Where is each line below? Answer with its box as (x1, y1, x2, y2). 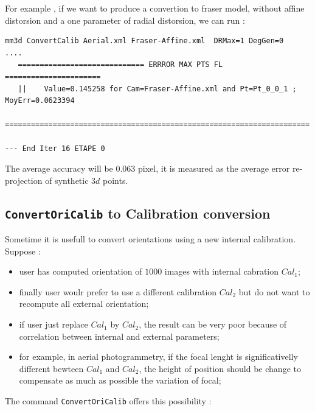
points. (103, 174, 128, 186)
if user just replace (19, 318, 88, 331)
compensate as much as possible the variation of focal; (19, 374, 221, 387)
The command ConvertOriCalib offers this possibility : (5, 395, 212, 407)
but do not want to (238, 285, 310, 298)
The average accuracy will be (5, 162, 113, 175)
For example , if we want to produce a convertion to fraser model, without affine (5, 2, 305, 14)
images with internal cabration (164, 265, 279, 278)
